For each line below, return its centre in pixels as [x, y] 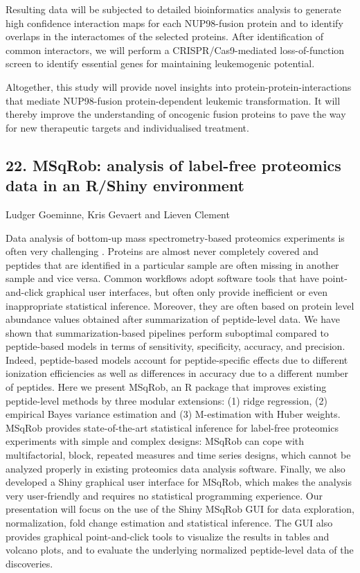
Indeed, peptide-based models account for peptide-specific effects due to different [177, 359]
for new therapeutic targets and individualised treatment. [127, 127]
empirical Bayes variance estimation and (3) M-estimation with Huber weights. [173, 414]
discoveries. [29, 563]
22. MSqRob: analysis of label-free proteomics [173, 165]
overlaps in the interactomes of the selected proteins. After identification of [164, 36]
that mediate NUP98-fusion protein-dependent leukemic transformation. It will [173, 100]
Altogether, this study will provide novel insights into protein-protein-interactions [179, 86]
